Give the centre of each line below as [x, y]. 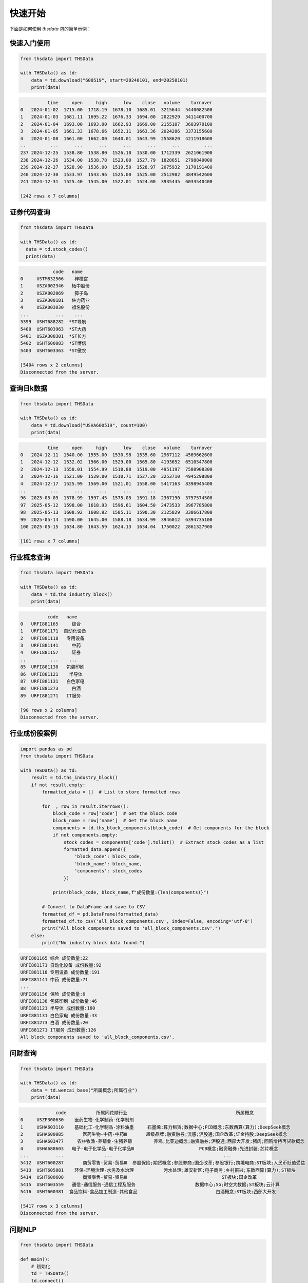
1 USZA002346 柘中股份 [55, 286]
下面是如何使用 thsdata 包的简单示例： [51, 29]
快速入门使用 [30, 43]
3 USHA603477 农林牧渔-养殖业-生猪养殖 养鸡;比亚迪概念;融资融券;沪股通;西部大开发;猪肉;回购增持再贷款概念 [162, 1141]
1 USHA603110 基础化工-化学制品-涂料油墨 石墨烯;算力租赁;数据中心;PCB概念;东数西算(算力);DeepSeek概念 [155, 1127]
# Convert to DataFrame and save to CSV [93, 907]
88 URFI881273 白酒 [51, 688]
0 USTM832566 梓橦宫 [54, 279]
